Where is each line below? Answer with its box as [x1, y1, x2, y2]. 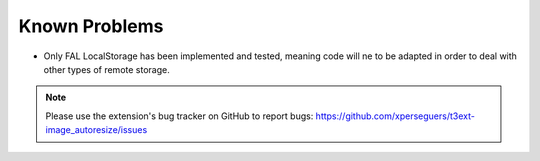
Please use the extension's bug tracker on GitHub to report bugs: [45, 110, 314, 122]
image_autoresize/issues [45, 124, 148, 136]
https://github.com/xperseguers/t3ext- [315, 110, 475, 122]
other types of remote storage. [43, 63, 170, 75]
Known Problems [18, 15, 164, 37]
